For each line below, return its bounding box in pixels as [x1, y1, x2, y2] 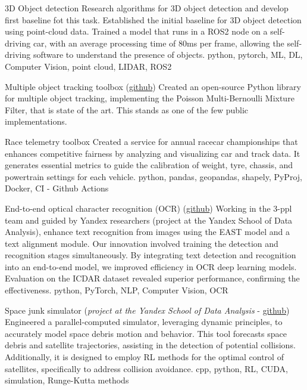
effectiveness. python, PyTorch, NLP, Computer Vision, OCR [5, 284, 228, 296]
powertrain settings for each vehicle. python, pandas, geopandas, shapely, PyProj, [5, 170, 302, 182]
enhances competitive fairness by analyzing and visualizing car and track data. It [5, 147, 300, 159]
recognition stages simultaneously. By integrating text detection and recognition [5, 249, 296, 261]
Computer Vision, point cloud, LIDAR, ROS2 [5, 60, 172, 72]
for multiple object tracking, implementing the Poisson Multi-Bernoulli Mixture [5, 92, 295, 104]
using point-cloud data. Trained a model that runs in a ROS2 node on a [5, 25, 268, 38]
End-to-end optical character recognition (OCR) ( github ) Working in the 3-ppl [5, 202, 292, 214]
